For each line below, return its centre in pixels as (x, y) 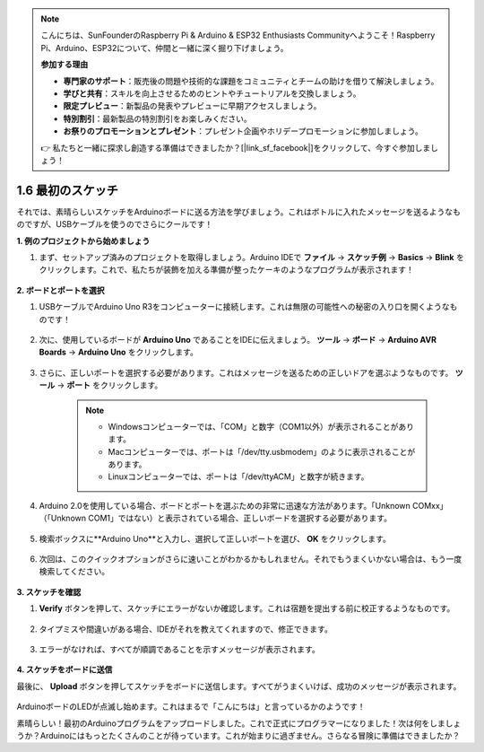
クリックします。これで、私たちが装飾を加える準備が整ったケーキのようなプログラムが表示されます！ (226, 270)
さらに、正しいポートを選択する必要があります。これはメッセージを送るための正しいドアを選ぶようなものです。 (246, 372)
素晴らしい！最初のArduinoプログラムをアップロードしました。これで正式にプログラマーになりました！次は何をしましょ (239, 723)
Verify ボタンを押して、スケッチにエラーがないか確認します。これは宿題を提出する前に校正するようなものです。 (247, 608)
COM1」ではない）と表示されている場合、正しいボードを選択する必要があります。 (240, 518)
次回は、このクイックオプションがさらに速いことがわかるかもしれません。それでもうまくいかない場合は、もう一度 (251, 559)
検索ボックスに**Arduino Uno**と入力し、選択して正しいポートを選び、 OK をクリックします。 (215, 538)
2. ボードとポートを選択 (60, 290)
